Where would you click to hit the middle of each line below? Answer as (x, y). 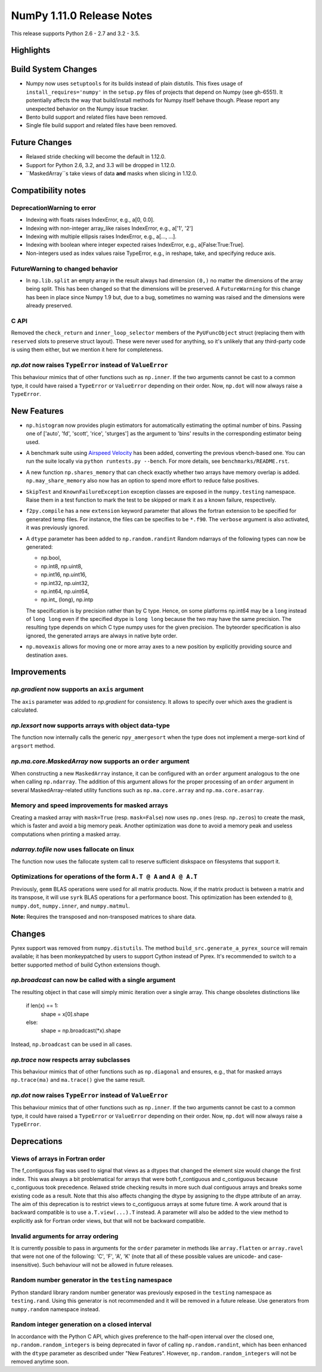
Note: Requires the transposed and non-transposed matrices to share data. (104, 917)
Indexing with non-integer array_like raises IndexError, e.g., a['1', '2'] (109, 228)
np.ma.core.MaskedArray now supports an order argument (100, 761)
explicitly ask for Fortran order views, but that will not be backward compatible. (108, 1220)
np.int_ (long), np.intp (67, 599)
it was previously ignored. (58, 528)
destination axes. (47, 655)
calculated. (25, 710)
